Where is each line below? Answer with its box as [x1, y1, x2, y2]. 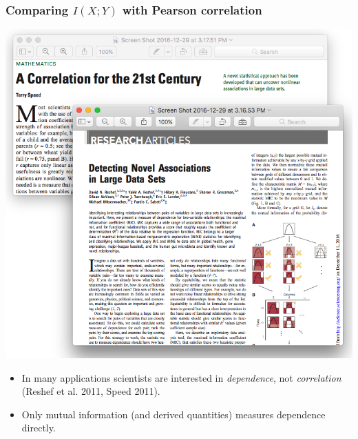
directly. [21, 420, 56, 435]
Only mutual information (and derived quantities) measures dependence [21, 407, 326, 421]
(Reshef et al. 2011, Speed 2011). [21, 384, 160, 398]
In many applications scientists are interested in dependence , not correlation [21, 370, 341, 384]
